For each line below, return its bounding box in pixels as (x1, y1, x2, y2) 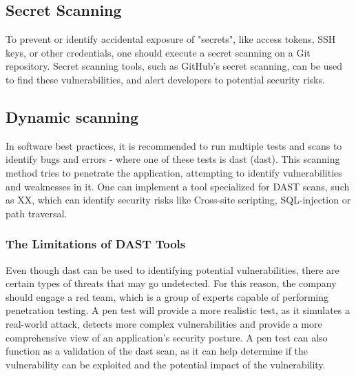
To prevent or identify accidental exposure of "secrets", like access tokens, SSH (6, 32, 336, 46)
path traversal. (6, 206, 67, 220)
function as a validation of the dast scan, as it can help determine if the (6, 344, 308, 358)
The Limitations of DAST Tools (6, 235, 186, 253)
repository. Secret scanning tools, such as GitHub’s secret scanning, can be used (6, 59, 342, 73)
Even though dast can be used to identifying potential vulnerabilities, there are (6, 262, 339, 277)
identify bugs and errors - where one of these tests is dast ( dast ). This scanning (6, 152, 340, 166)
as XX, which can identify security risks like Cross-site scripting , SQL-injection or (6, 192, 351, 207)
